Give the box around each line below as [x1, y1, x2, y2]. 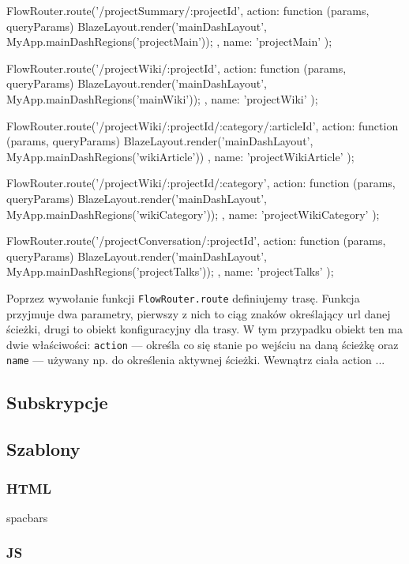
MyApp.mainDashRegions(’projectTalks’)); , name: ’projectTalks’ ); [6, 263, 334, 280]
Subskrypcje [6, 390, 108, 415]
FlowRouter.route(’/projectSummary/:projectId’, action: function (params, [6, 2, 370, 18]
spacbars [6, 509, 48, 525]
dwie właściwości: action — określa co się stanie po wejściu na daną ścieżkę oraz [6, 336, 399, 352]
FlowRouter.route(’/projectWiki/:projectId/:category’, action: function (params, [6, 175, 396, 191]
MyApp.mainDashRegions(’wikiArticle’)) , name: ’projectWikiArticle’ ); [6, 148, 355, 164]
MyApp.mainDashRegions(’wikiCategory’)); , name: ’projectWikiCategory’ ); [6, 205, 380, 222]
